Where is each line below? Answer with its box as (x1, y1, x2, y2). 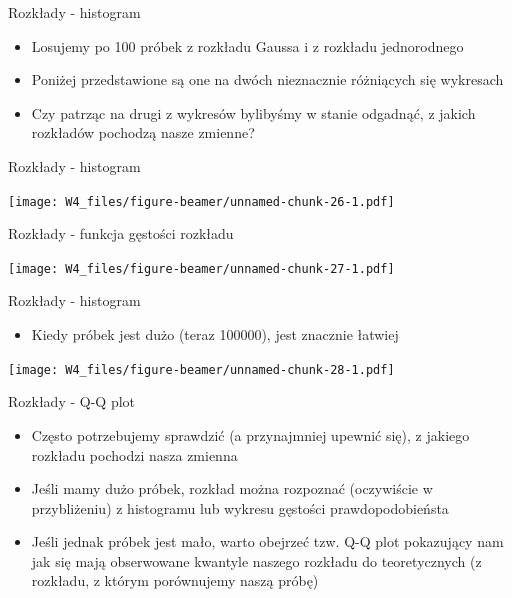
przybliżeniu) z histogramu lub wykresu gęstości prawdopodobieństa (31, 497, 449, 518)
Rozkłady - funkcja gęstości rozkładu (8, 223, 234, 244)
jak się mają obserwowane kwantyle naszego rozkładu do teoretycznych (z (31, 550, 482, 571)
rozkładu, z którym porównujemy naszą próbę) (31, 570, 319, 591)
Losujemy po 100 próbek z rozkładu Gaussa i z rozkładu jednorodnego (31, 35, 464, 56)
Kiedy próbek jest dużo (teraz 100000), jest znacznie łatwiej (31, 324, 399, 345)
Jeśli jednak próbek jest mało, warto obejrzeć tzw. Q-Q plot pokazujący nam (31, 531, 504, 552)
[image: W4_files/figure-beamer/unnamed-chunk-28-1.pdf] (8, 362, 395, 377)
